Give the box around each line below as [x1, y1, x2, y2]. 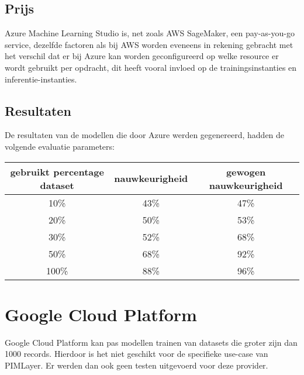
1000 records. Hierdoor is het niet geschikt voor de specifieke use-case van [5, 348, 268, 360]
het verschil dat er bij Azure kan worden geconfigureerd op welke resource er [5, 50, 279, 62]
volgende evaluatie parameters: [5, 140, 115, 152]
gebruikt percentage [10, 164, 104, 178]
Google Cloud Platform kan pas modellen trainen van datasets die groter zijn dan [5, 336, 298, 348]
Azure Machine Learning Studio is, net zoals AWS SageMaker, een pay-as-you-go [5, 27, 295, 39]
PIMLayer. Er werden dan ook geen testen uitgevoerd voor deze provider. [5, 359, 268, 371]
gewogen [226, 164, 266, 178]
